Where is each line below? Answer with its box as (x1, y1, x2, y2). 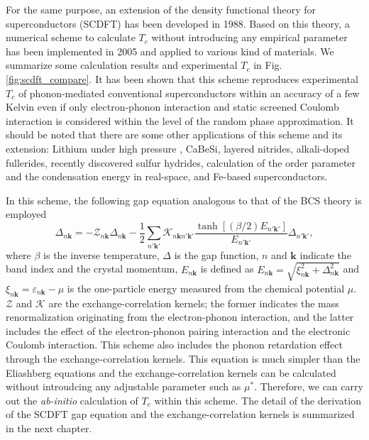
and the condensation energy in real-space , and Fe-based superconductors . (6, 169, 328, 184)
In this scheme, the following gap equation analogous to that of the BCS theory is (6, 192, 362, 207)
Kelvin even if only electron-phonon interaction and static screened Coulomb (6, 99, 339, 114)
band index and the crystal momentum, (6, 261, 178, 276)
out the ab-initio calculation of (6, 392, 138, 407)
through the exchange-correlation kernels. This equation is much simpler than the (6, 351, 360, 366)
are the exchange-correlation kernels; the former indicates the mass (48, 295, 339, 310)
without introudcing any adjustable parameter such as (6, 379, 241, 394)
